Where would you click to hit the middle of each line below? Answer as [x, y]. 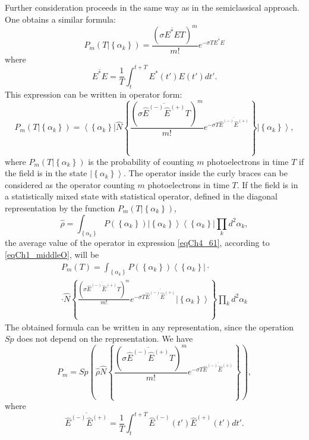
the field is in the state [46, 173]
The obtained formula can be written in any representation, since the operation [149, 327]
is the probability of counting [141, 161]
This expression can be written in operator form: [94, 94]
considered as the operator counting [70, 184]
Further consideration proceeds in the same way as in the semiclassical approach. [152, 7]
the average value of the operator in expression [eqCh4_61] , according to [137, 243]
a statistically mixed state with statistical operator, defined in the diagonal [141, 196]
